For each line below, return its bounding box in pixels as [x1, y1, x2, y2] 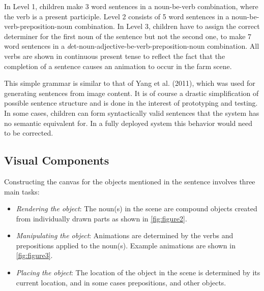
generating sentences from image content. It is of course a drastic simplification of [4, 87, 259, 98]
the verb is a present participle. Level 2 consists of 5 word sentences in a [4, 11, 229, 21]
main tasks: [4, 186, 40, 197]
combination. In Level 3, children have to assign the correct [75, 21, 260, 31]
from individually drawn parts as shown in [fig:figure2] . [16, 213, 187, 223]
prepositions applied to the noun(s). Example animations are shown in [16, 240, 236, 250]
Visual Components [4, 152, 109, 168]
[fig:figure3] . [16, 250, 53, 261]
